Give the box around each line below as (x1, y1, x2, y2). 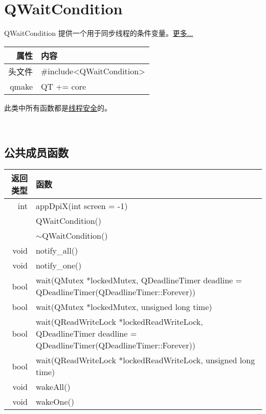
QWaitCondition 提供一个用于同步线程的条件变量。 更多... (4, 28, 193, 38)
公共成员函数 (4, 144, 69, 160)
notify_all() (35, 244, 78, 257)
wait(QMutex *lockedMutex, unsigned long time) (35, 301, 212, 313)
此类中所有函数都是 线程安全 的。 (4, 102, 112, 113)
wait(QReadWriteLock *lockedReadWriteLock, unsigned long (35, 354, 255, 366)
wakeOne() (35, 396, 75, 408)
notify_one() (35, 259, 82, 272)
